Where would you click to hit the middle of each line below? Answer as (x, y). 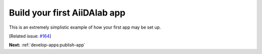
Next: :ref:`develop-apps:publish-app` (47, 45)
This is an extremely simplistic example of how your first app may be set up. (85, 27)
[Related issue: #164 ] (30, 36)
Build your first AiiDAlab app (67, 13)
